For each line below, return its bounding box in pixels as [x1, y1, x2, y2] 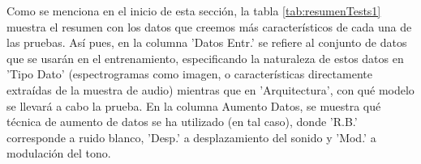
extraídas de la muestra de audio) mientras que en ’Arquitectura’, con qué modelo [6, 81, 415, 98]
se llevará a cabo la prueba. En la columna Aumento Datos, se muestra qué [6, 97, 381, 114]
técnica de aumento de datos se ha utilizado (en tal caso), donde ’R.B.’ [6, 113, 358, 130]
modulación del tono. [6, 145, 111, 162]
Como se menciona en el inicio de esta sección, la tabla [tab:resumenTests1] [6, 2, 381, 19]
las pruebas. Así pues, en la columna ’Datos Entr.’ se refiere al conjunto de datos [6, 34, 407, 51]
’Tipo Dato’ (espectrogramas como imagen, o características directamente [6, 65, 372, 82]
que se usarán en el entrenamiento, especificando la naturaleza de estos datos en [6, 49, 404, 66]
